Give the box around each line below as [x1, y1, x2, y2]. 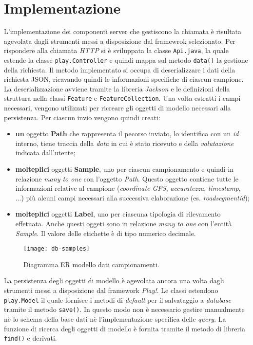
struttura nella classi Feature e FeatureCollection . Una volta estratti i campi [4, 93, 241, 103]
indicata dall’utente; [15, 147, 76, 158]
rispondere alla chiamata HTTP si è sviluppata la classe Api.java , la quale [4, 45, 229, 55]
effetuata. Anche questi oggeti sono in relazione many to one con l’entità [15, 218, 232, 228]
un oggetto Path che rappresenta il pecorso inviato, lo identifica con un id [15, 128, 239, 139]
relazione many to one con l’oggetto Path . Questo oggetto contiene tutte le [15, 173, 238, 183]
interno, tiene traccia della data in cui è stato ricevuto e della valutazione [15, 138, 234, 148]
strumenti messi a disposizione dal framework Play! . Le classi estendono [4, 285, 218, 295]
